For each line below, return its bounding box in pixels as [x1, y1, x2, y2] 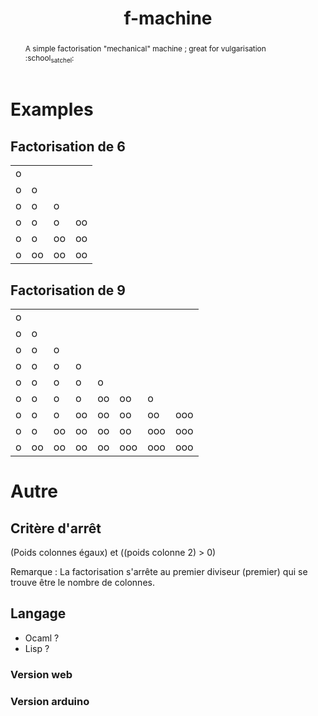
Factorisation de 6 [10, 138, 126, 155]
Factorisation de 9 [10, 282, 126, 299]
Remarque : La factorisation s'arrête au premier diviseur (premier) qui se [10, 565, 308, 577]
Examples [10, 98, 94, 121]
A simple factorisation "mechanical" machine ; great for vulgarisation [24, 43, 267, 54]
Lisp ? [24, 642, 50, 654]
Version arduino [10, 694, 90, 708]
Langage [10, 605, 67, 622]
